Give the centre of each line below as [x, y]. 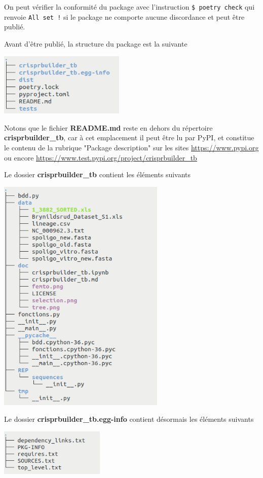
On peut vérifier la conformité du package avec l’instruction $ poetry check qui [129, 7]
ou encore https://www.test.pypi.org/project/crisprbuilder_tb [101, 157]
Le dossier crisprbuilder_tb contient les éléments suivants [98, 174]
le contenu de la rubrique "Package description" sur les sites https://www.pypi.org [131, 148]
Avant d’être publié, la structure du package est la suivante [96, 43]
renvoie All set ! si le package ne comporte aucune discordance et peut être [124, 16]
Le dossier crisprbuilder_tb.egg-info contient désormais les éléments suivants [129, 419]
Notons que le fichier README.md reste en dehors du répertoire [108, 127]
